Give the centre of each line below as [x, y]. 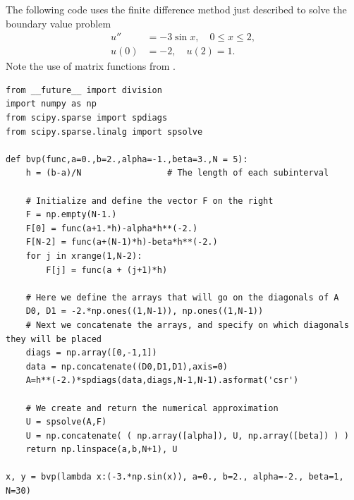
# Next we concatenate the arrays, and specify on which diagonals [187, 325]
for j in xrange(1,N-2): [84, 256]
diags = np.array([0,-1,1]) [91, 353]
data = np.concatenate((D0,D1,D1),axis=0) [127, 366]
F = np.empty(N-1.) [71, 215]
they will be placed [54, 339]
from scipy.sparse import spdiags [87, 118]
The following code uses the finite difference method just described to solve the [176, 9]
